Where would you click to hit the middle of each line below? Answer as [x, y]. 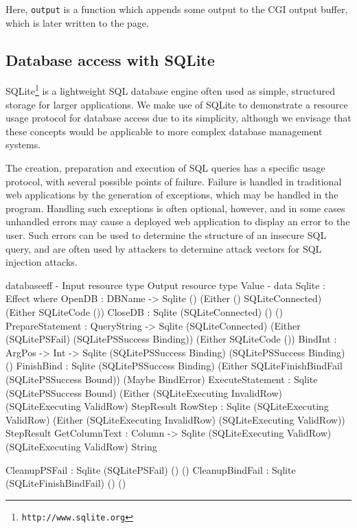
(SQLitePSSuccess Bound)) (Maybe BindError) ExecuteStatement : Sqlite [162, 379]
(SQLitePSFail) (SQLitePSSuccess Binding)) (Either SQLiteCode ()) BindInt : [171, 339]
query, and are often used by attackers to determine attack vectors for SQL [164, 248]
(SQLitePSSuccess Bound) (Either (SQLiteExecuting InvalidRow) [144, 392]
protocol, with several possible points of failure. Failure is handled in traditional [174, 181]
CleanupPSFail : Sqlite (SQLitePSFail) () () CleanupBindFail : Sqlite [151, 469]
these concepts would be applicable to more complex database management [164, 131]
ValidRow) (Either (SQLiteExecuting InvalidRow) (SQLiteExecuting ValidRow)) [175, 419]
